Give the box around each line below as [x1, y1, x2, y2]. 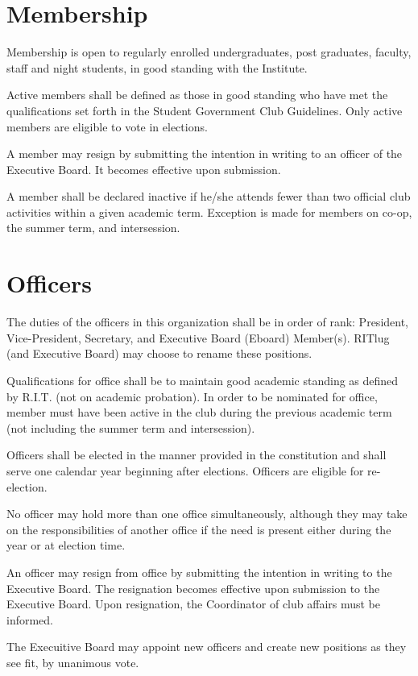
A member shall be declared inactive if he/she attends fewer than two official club [6, 188, 411, 205]
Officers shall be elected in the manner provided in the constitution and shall [6, 446, 387, 463]
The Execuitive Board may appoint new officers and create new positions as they [6, 638, 407, 655]
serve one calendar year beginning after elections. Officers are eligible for [6, 462, 364, 479]
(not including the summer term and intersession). [6, 419, 255, 436]
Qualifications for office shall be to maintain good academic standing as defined [6, 371, 399, 388]
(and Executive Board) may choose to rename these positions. [6, 345, 312, 362]
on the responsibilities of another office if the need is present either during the [6, 520, 391, 537]
